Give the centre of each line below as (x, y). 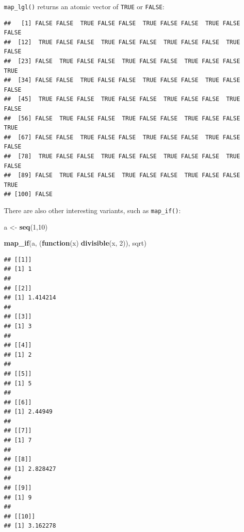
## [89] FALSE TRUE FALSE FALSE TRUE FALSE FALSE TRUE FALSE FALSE (122, 175)
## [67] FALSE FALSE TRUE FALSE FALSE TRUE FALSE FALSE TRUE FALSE (122, 137)
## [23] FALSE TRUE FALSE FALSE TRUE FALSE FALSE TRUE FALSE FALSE (122, 61)
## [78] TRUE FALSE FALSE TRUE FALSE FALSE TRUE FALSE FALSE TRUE (122, 156)
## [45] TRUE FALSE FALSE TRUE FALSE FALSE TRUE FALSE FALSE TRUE (122, 99)
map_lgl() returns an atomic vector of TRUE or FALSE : (84, 6)
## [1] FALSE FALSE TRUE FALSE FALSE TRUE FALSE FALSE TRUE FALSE (122, 23)
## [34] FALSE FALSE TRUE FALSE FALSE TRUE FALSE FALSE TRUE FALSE (122, 80)
